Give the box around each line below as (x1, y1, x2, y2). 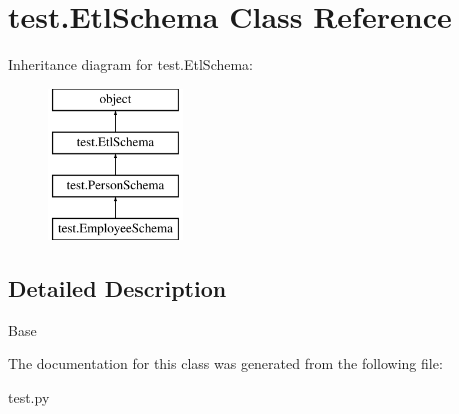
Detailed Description (8, 272, 227, 303)
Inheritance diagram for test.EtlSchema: (8, 54, 254, 75)
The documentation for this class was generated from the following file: (8, 353, 443, 374)
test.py (8, 386, 50, 407)
